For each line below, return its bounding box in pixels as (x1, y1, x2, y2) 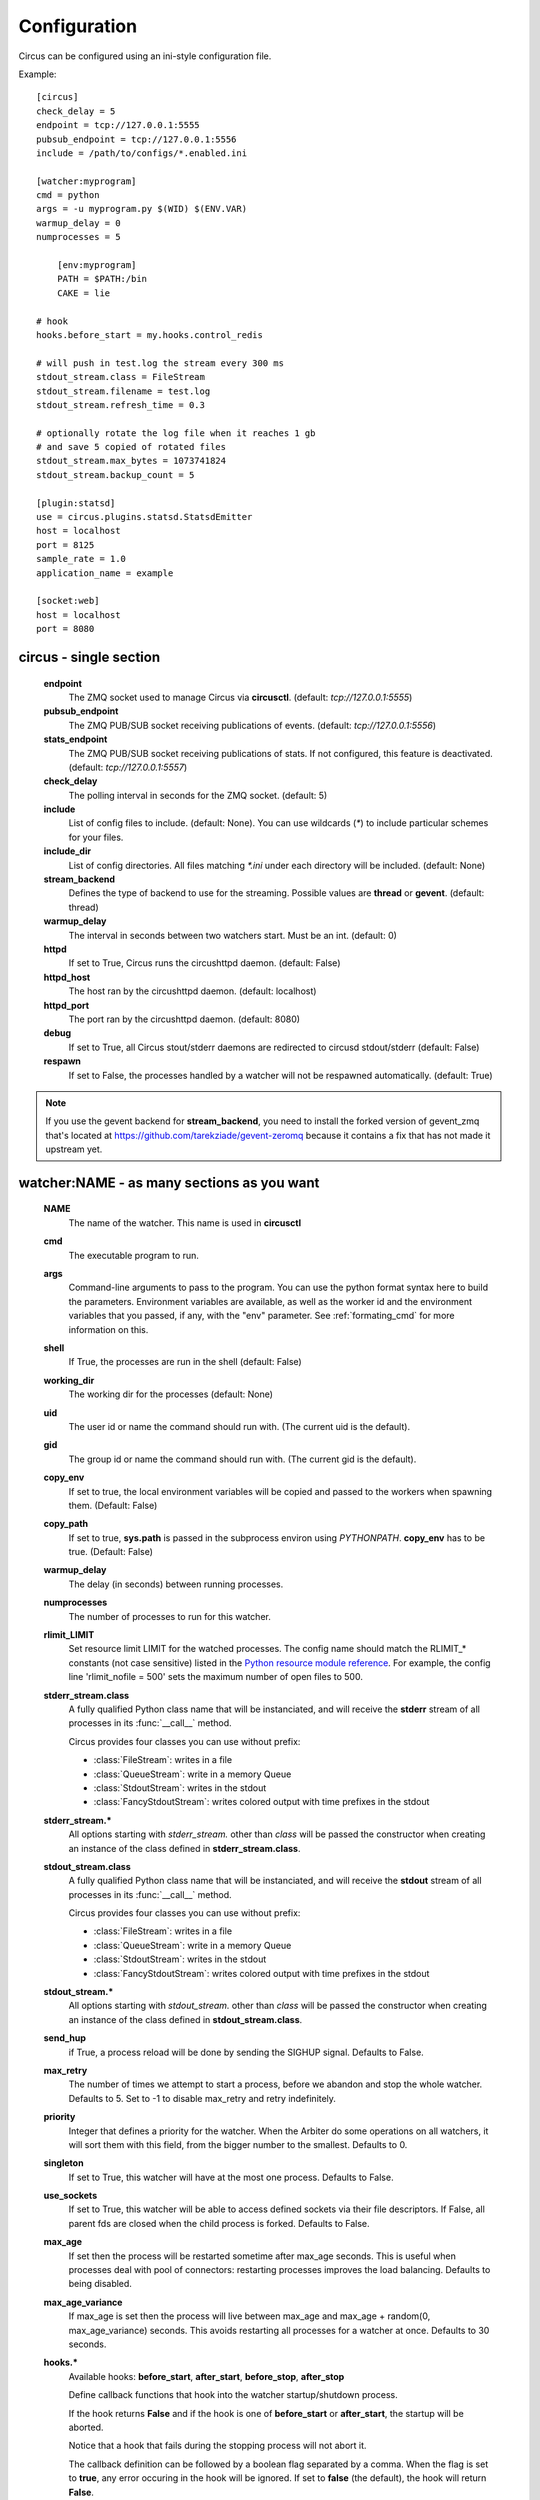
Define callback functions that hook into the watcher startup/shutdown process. (68, 2389, 399, 2401)
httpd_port (43, 999, 90, 1011)
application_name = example (36, 567, 174, 579)
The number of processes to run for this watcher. (68, 1610, 272, 1622)
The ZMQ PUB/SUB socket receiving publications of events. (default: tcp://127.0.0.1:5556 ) (68, 719, 437, 731)
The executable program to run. (68, 1249, 200, 1261)
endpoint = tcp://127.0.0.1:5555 (36, 120, 200, 131)
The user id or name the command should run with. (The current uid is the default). (68, 1420, 410, 1432)
